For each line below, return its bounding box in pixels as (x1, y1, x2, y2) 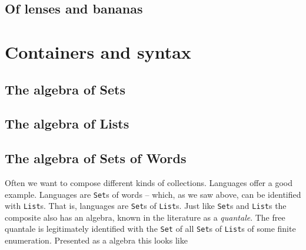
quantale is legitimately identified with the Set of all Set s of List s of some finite (5, 222, 296, 235)
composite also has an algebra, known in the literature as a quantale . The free (5, 211, 285, 223)
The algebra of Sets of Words (5, 149, 187, 167)
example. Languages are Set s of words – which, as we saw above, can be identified (5, 188, 301, 200)
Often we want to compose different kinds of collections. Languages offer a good (5, 176, 292, 188)
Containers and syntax (5, 39, 191, 63)
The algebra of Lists (5, 114, 129, 133)
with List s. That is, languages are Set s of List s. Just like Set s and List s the (5, 200, 287, 212)
